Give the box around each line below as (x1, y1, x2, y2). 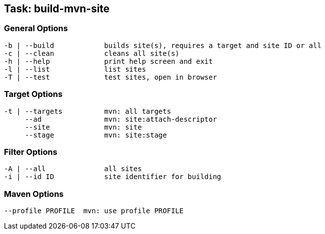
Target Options (4, 89, 63, 99)
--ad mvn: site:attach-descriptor (25, 115, 217, 123)
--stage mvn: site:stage (25, 131, 167, 139)
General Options (4, 23, 68, 34)
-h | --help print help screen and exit (4, 57, 213, 65)
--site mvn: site (25, 123, 142, 131)
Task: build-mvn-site (4, 2, 110, 15)
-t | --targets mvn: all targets (4, 107, 171, 115)
